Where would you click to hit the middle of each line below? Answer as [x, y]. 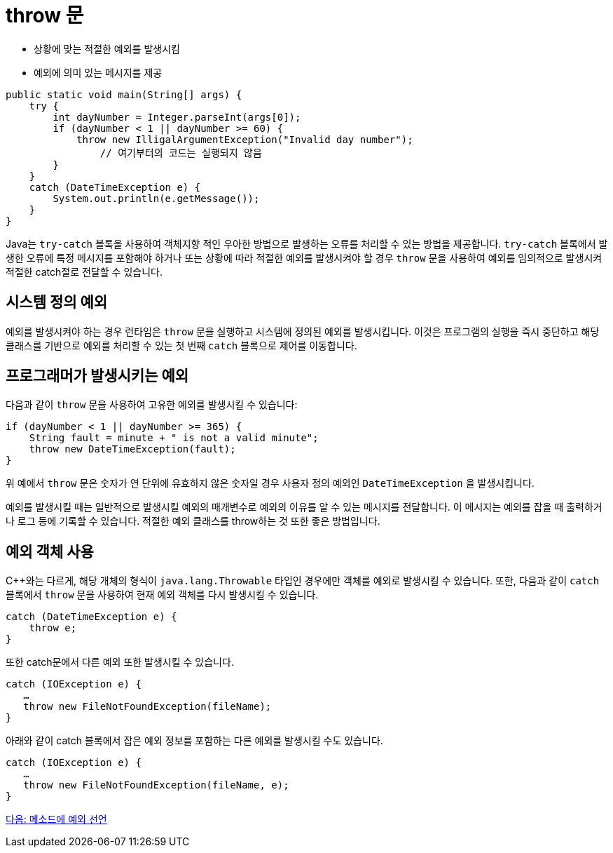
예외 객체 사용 [50, 551]
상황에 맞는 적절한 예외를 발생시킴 [107, 48]
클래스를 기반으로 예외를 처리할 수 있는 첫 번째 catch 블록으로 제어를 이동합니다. [181, 345]
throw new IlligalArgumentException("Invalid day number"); [245, 139]
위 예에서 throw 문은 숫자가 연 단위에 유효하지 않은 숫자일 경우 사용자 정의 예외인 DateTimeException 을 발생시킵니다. [270, 483]
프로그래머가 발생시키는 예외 [97, 376]
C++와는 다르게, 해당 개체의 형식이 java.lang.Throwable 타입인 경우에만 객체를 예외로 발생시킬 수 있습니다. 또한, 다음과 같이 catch [303, 581]
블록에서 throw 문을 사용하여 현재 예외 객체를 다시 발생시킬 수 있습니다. [162, 595]
